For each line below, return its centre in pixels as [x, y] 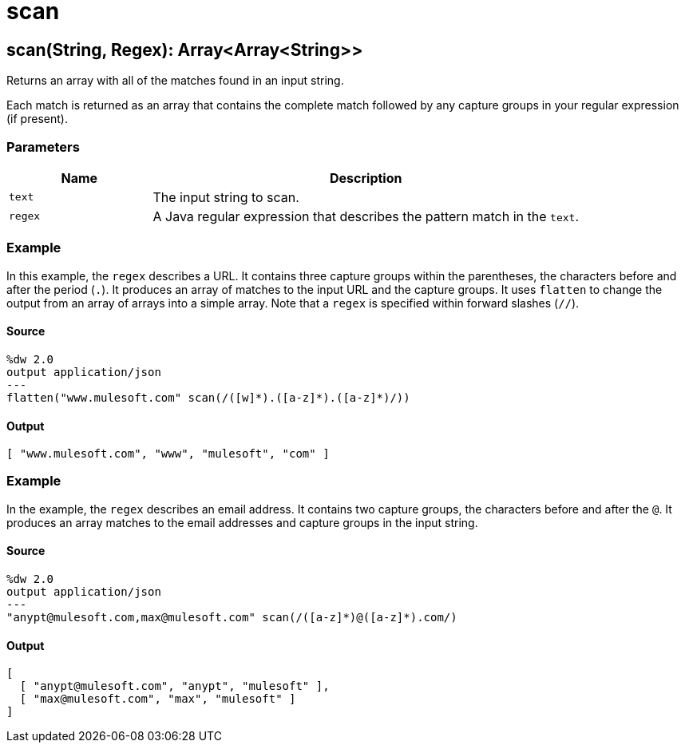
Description [366, 178]
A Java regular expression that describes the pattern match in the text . [366, 216]
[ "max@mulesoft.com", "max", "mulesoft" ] [158, 699]
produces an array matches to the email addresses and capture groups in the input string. [242, 522]
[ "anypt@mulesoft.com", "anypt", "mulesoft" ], [174, 686]
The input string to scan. [226, 197]
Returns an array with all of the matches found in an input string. [175, 81]
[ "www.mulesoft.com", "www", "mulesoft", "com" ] [168, 454]
